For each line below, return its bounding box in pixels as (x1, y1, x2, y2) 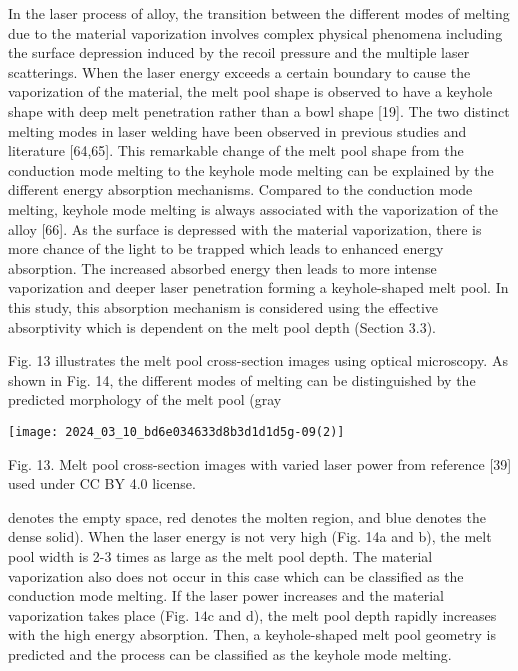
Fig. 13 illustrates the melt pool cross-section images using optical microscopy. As (8, 350, 508, 371)
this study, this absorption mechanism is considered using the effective (8, 296, 439, 317)
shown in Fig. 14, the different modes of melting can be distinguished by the (8, 369, 476, 390)
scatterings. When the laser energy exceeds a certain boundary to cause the (8, 61, 471, 82)
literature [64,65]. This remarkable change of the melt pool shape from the (8, 140, 464, 161)
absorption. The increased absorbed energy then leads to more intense (8, 257, 437, 278)
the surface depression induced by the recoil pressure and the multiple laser (8, 42, 470, 63)
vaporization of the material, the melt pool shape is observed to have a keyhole (8, 81, 493, 102)
